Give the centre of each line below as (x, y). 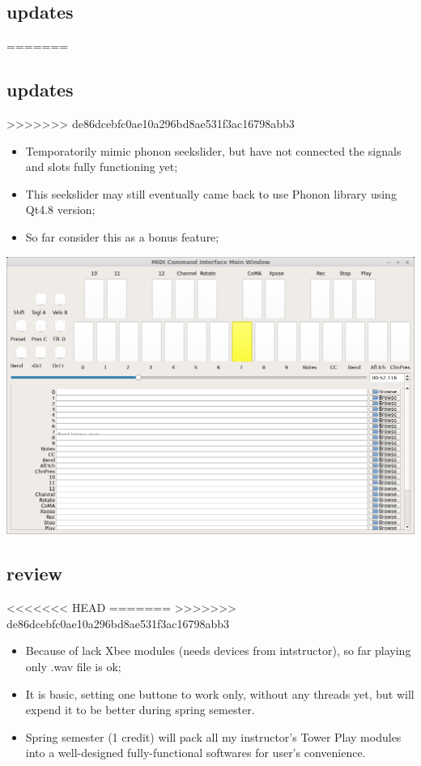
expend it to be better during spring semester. (140, 710)
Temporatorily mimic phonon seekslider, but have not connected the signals (213, 150)
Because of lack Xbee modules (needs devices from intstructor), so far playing (218, 650)
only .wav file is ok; (73, 666)
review (34, 573)
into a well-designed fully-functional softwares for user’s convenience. (196, 753)
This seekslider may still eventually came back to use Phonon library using (211, 193)
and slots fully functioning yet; (102, 167)
